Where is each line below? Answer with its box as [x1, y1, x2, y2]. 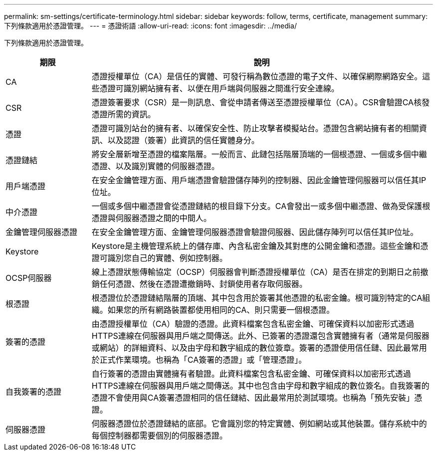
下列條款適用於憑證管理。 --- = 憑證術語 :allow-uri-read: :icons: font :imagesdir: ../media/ [4, 21, 297, 30]
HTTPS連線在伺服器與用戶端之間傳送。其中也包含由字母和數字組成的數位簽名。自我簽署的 [91, 381, 430, 391]
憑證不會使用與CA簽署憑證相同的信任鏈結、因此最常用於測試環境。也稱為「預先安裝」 [91, 393, 415, 403]
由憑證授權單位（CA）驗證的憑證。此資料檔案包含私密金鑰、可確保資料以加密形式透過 [91, 319, 415, 329]
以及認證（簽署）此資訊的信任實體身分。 [107, 135, 259, 145]
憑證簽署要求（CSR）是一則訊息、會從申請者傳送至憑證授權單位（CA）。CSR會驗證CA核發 [91, 97, 430, 107]
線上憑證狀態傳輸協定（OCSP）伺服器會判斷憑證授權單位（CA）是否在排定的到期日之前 [91, 267, 421, 277]
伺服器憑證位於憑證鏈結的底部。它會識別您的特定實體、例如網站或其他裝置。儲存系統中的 [91, 419, 427, 429]
